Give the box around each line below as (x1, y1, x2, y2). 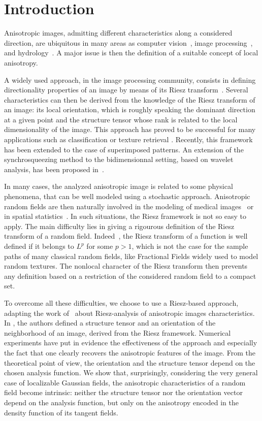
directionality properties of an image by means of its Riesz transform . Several (4, 84, 248, 95)
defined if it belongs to (4, 241, 74, 251)
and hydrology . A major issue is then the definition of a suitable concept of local (4, 47, 258, 58)
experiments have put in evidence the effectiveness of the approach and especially (4, 337, 257, 348)
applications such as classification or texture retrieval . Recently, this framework (4, 134, 253, 145)
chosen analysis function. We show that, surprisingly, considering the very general (4, 367, 258, 378)
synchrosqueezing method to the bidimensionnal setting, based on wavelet (4, 154, 234, 165)
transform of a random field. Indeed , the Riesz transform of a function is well (4, 231, 248, 241)
